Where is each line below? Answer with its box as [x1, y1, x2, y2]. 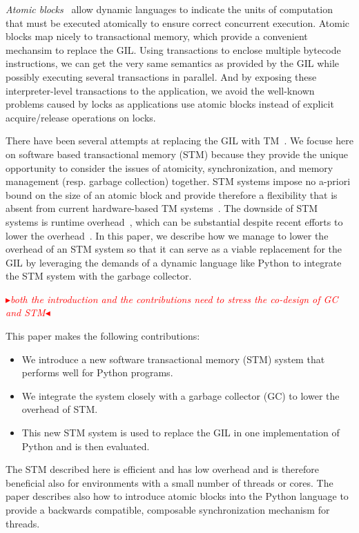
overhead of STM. [21, 402, 98, 416]
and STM [6, 305, 46, 320]
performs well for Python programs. [21, 365, 173, 380]
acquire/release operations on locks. [6, 110, 156, 124]
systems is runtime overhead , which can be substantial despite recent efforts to [6, 214, 343, 229]
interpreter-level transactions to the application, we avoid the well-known [6, 83, 315, 97]
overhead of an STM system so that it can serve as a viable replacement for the [6, 242, 342, 256]
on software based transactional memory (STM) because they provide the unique [6, 146, 348, 161]
